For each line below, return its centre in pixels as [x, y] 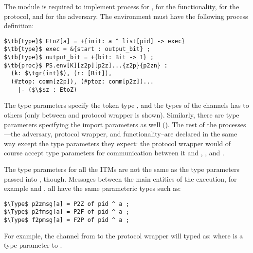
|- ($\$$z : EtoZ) [47, 90]
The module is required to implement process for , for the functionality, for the [122, 6]
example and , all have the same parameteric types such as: [92, 188]
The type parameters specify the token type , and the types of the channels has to [126, 105]
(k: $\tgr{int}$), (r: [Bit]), [61, 74]
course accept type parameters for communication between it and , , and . [114, 153]
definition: [19, 25]
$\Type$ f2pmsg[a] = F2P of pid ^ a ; [67, 220]
